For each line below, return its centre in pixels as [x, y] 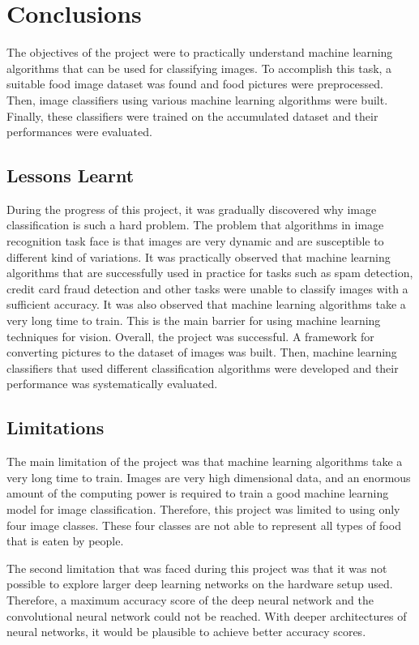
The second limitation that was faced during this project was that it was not [197, 568]
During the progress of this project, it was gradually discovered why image [192, 209]
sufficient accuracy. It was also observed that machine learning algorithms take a [206, 304]
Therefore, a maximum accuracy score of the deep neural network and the [190, 599]
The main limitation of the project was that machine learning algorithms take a [205, 461]
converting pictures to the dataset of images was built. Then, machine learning [202, 352]
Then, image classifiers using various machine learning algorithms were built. [197, 99]
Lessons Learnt [71, 175]
